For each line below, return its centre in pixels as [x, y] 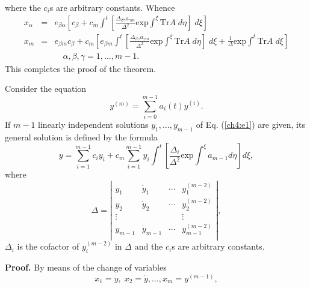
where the [23, 7]
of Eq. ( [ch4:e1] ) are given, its [250, 124]
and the [149, 246]
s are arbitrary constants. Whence [112, 7]
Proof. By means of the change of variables [86, 267]
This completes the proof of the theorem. [81, 68]
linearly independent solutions [93, 124]
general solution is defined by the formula [81, 136]
